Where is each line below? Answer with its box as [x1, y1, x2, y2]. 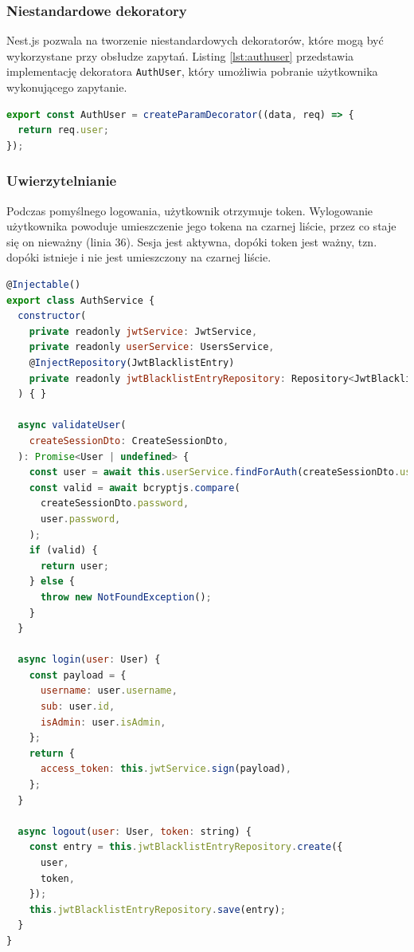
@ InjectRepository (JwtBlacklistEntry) [29, 357, 235, 368]
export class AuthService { [6, 294, 155, 306]
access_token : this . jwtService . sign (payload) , [40, 763, 292, 775]
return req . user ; [18, 124, 109, 136]
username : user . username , [40, 685, 178, 697]
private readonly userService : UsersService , [29, 341, 275, 353]
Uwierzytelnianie [6, 171, 117, 191]
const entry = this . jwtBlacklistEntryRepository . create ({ [29, 841, 343, 853]
